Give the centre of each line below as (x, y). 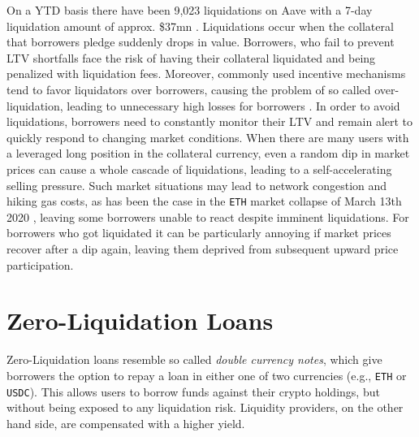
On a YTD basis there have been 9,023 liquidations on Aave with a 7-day (190, 10)
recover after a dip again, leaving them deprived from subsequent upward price (203, 248)
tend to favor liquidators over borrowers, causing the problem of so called (189, 89)
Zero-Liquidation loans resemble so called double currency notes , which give (194, 359)
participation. (40, 264)
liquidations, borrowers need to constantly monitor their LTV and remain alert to (210, 121)
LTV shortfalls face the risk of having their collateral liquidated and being (191, 57)
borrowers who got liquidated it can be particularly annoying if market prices (199, 233)
